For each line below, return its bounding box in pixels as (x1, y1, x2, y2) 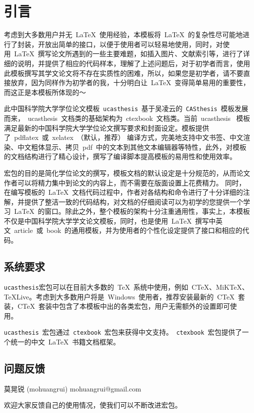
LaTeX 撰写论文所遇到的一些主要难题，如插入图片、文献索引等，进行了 (14, 48, 243, 59)
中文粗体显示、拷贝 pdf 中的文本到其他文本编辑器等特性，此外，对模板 (17, 141, 247, 152)
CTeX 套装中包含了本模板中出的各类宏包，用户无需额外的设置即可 (17, 301, 230, 311)
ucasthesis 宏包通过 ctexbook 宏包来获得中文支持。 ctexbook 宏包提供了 (4, 327, 242, 337)
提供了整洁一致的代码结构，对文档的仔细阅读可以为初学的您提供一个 (24, 196, 243, 206)
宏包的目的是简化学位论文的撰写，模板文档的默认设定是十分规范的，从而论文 (4, 167, 250, 178)
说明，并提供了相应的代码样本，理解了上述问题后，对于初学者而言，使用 (17, 58, 250, 68)
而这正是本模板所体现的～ (4, 87, 86, 97)
